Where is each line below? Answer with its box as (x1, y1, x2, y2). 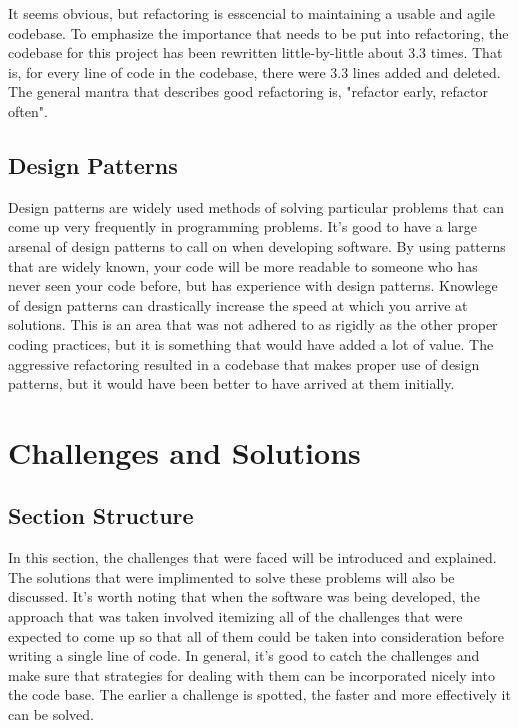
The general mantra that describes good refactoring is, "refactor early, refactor (8, 81, 488, 102)
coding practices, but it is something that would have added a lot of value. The (8, 333, 494, 354)
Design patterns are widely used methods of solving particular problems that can (8, 196, 504, 217)
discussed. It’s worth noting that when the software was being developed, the (8, 586, 480, 607)
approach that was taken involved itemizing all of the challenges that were (8, 606, 463, 627)
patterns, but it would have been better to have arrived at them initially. (8, 373, 455, 394)
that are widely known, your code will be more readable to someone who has (8, 255, 478, 276)
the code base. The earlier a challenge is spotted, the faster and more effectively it (8, 684, 511, 705)
